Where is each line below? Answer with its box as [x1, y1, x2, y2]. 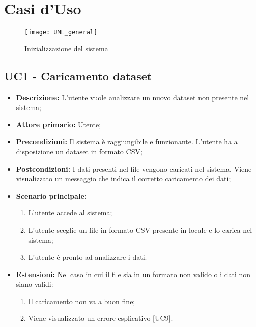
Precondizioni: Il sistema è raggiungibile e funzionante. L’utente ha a [16, 136, 238, 147]
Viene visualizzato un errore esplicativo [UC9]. [28, 313, 173, 323]
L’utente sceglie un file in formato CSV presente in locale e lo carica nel [28, 224, 252, 235]
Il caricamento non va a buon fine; [28, 295, 135, 306]
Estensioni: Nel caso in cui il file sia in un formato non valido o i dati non [16, 268, 251, 279]
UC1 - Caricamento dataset [4, 68, 152, 84]
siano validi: [16, 279, 53, 289]
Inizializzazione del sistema [24, 43, 108, 53]
